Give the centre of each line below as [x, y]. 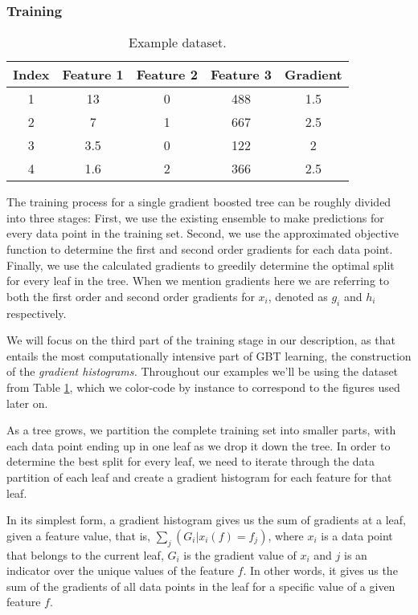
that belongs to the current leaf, [85, 554]
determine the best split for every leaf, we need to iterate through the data [191, 461]
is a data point [357, 535]
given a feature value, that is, [79, 535]
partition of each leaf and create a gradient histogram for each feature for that [199, 477]
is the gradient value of [240, 554]
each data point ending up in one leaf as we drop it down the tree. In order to [199, 445]
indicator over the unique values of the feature [120, 570]
